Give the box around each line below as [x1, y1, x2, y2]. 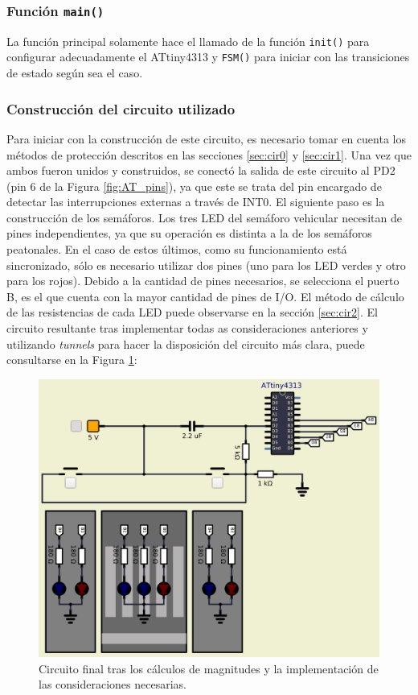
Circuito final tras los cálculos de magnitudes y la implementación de [39, 660, 379, 676]
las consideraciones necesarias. [39, 676, 186, 693]
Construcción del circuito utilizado [6, 98, 236, 118]
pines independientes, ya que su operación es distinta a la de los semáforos [6, 225, 372, 242]
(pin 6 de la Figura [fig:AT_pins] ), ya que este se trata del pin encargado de [6, 177, 382, 194]
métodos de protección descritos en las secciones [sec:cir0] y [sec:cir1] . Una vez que [6, 146, 412, 163]
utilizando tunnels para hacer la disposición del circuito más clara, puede [6, 335, 365, 352]
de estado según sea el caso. [6, 64, 143, 81]
